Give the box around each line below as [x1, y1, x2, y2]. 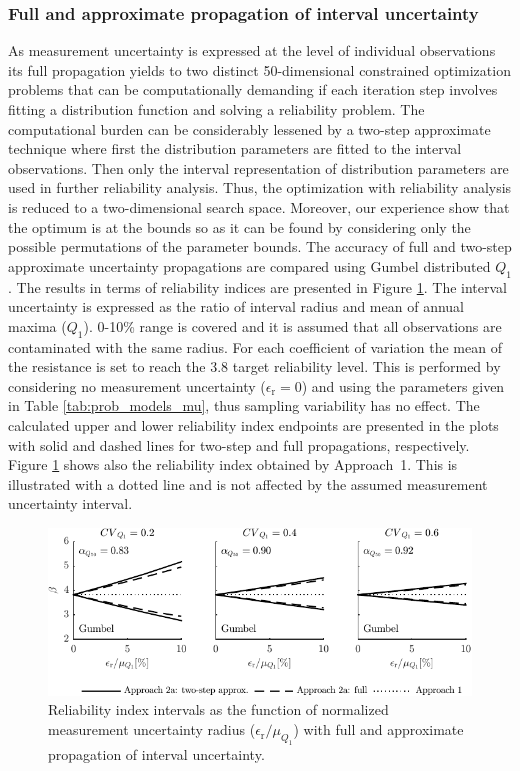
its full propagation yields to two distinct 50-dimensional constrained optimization [8, 59, 511, 80]
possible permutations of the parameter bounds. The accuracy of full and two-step [8, 236, 512, 257]
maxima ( [8, 315, 67, 336]
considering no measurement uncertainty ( [8, 375, 266, 396]
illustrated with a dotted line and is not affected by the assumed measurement [8, 473, 488, 494]
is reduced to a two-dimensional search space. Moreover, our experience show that [8, 196, 510, 217]
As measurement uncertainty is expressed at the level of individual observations [8, 40, 496, 61]
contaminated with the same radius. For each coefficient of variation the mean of [8, 336, 502, 357]
